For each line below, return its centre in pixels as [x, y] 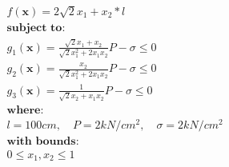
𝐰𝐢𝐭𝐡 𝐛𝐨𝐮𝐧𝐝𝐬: [43, 142]
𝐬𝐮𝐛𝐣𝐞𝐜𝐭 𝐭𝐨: [36, 28]
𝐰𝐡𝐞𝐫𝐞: [25, 111]
